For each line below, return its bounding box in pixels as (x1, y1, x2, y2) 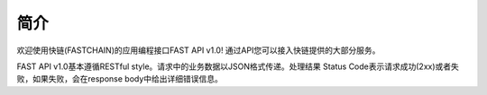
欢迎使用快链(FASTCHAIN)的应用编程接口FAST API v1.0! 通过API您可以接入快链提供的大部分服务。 (16, 45, 381, 56)
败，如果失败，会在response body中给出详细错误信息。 (16, 73, 223, 84)
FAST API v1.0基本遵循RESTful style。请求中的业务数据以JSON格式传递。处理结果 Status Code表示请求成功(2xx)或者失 (16, 61, 460, 72)
